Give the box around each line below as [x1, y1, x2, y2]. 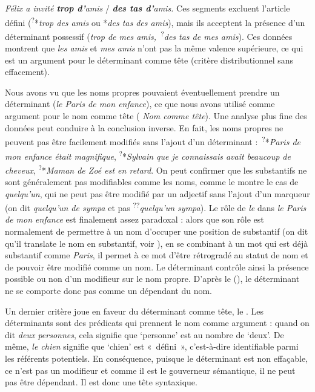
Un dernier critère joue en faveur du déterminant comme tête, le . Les [5, 304, 264, 317]
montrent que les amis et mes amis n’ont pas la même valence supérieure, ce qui [5, 42, 303, 54]
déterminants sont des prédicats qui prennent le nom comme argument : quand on [5, 316, 310, 329]
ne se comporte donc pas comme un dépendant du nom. [5, 284, 213, 296]
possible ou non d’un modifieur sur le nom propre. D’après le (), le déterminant [5, 272, 300, 285]
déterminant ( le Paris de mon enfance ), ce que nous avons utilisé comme [5, 97, 275, 110]
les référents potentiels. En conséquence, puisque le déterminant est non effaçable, [5, 351, 308, 364]
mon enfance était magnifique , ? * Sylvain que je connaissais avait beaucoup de [5, 148, 291, 162]
